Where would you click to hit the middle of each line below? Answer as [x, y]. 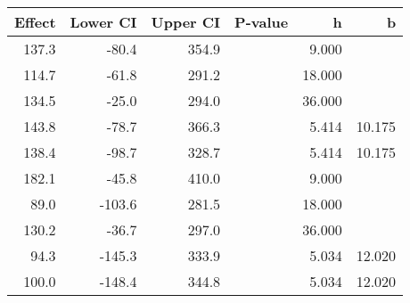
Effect [35, 22]
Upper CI [186, 22]
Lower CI [103, 22]
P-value [262, 22]
